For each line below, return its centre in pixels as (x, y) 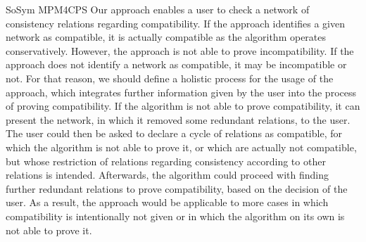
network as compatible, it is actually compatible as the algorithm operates (166, 37)
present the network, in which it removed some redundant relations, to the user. (178, 119)
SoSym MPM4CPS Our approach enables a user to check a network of (158, 9)
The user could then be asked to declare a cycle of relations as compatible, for (174, 133)
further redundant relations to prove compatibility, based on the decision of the (177, 188)
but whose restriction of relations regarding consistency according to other (166, 161)
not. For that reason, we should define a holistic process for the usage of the (170, 78)
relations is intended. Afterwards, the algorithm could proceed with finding (167, 175)
